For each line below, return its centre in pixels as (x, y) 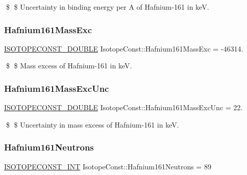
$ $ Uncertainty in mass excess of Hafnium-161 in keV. (92, 124)
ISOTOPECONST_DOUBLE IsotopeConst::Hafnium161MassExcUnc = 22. (123, 107)
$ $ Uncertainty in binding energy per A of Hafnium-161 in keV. (107, 7)
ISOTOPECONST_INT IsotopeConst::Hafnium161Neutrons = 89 (108, 166)
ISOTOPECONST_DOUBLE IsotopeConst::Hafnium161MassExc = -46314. (124, 48)
